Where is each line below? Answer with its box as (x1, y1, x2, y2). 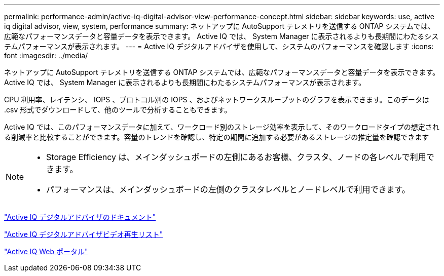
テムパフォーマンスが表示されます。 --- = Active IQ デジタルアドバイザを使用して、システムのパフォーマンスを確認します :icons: (4, 42, 434, 51)
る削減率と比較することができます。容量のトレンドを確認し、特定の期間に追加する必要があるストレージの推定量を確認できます (4, 133, 429, 141)
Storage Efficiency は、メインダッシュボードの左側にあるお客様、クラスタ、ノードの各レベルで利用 (46, 152, 426, 162)
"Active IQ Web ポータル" (4, 247, 88, 256)
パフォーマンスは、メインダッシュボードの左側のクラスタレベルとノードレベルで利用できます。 (46, 184, 410, 194)
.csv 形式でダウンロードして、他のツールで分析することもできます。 (4, 105, 232, 114)
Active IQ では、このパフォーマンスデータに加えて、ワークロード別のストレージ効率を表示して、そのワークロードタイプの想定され (4, 123, 439, 131)
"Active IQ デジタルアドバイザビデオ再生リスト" (4, 230, 163, 239)
